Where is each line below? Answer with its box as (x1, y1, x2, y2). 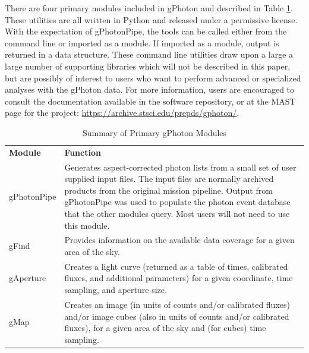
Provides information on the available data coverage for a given (64, 234, 295, 246)
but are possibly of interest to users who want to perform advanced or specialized (5, 71, 301, 84)
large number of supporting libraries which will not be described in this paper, (5, 59, 291, 72)
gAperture (9, 272, 46, 284)
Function (64, 146, 101, 158)
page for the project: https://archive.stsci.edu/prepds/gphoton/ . (5, 106, 239, 119)
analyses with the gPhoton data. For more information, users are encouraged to (5, 83, 295, 96)
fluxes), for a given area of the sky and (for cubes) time (64, 322, 266, 334)
